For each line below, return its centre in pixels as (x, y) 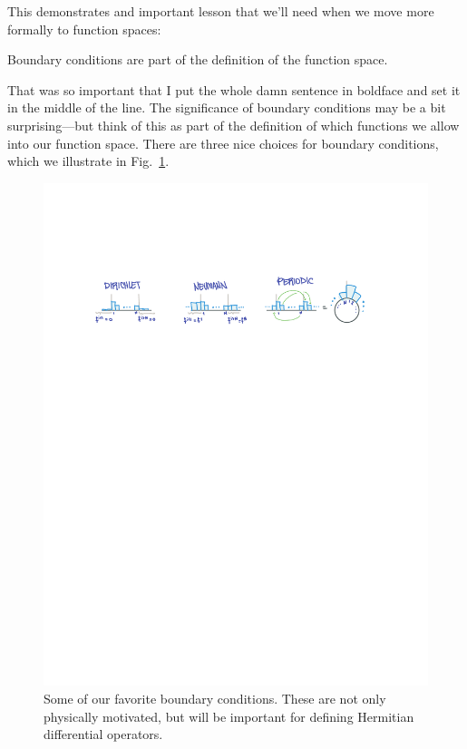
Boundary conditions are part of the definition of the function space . (198, 59)
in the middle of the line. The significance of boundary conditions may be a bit (227, 107)
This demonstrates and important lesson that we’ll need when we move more (221, 11)
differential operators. (103, 734)
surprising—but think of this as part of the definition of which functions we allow (233, 125)
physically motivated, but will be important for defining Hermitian (229, 716)
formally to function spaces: (84, 29)
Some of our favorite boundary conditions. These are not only (215, 698)
